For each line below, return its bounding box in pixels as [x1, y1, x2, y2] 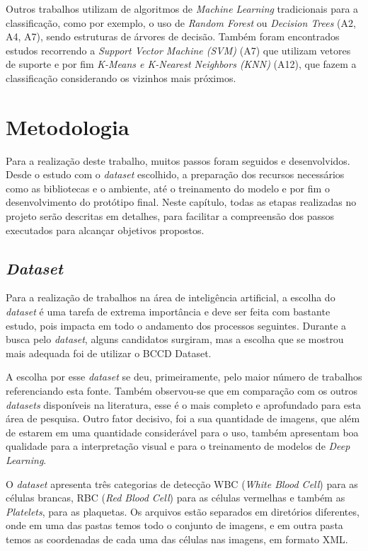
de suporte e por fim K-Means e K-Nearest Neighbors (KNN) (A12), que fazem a [6, 57, 357, 71]
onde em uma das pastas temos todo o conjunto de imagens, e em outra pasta [6, 518, 343, 533]
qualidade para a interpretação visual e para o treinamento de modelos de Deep [6, 439, 350, 453]
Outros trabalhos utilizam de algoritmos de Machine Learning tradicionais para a [6, 1, 359, 16]
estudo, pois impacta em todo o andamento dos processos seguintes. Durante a [6, 318, 347, 332]
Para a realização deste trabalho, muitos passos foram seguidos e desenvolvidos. [6, 153, 350, 168]
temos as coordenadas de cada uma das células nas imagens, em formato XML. [6, 531, 348, 546]
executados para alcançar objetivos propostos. [6, 222, 205, 237]
